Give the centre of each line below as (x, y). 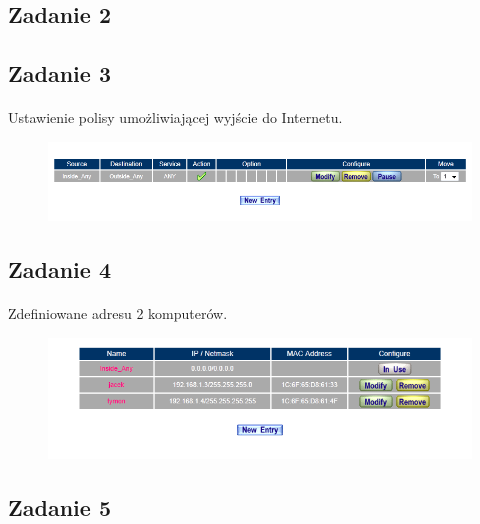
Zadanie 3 (59, 73)
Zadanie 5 (59, 506)
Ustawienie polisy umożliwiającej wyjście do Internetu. (175, 117)
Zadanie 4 (59, 269)
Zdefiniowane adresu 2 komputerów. (118, 313)
